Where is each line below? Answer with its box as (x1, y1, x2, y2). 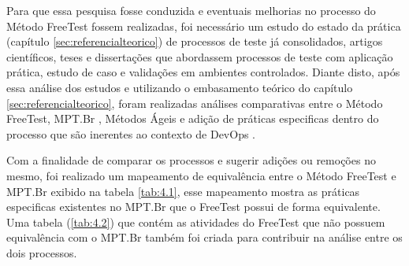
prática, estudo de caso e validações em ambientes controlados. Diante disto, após (6, 64, 400, 80)
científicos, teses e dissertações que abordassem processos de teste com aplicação (6, 48, 393, 65)
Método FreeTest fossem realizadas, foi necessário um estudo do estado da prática (6, 17, 401, 34)
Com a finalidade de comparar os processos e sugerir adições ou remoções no (6, 152, 376, 168)
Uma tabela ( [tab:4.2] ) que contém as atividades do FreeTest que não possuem (6, 213, 385, 230)
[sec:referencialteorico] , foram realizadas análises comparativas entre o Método (6, 94, 383, 111)
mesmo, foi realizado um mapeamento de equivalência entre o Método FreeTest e (6, 167, 396, 183)
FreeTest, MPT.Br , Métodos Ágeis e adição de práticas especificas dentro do (6, 110, 379, 127)
